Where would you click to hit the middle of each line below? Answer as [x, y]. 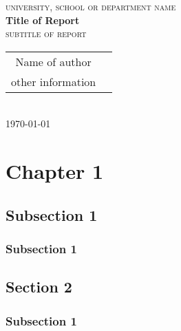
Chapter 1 [55, 171]
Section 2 [39, 287]
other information [54, 81]
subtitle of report [46, 33]
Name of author [53, 61]
